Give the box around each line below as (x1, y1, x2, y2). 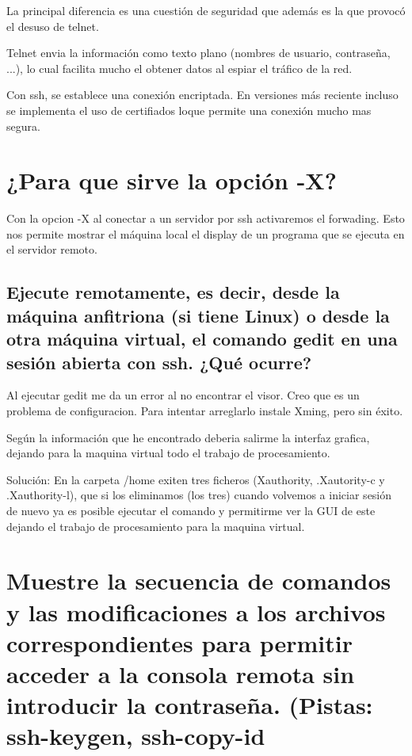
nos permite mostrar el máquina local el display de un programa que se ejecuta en (6, 225, 405, 242)
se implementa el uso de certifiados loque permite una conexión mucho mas (6, 101, 372, 118)
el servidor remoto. (6, 241, 97, 258)
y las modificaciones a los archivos (6, 595, 386, 628)
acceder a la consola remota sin (6, 657, 355, 689)
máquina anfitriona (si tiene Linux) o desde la (6, 303, 390, 327)
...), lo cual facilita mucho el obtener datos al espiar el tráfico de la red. (6, 59, 353, 76)
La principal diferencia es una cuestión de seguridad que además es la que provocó (6, 2, 406, 18)
